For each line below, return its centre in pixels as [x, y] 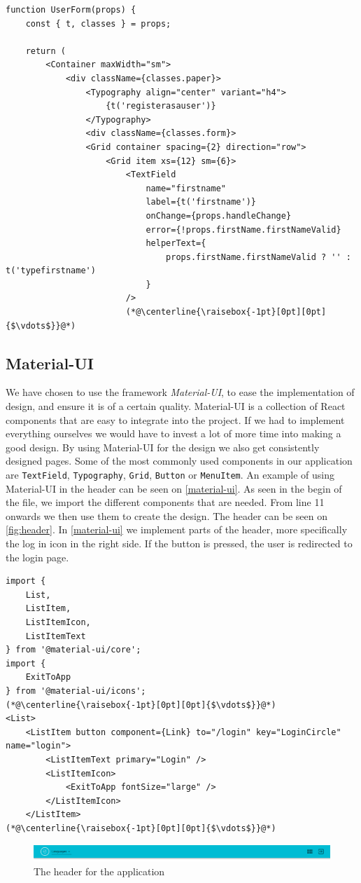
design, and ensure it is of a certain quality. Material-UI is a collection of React [176, 406]
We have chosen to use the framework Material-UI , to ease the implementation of [180, 392]
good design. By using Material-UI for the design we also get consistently [163, 447]
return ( [45, 51]
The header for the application [99, 871]
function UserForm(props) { [71, 10]
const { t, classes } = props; [98, 23]
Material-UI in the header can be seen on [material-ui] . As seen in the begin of [174, 488]
